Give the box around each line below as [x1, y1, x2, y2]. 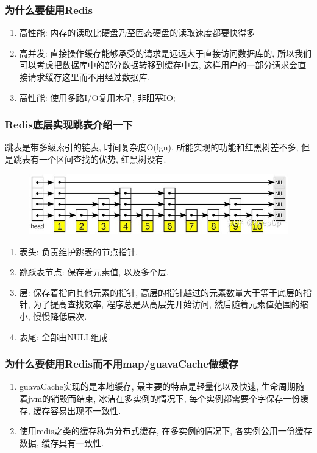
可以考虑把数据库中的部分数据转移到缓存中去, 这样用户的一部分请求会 [19, 58, 298, 71]
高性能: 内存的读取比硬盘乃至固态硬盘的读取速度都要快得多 [19, 26, 255, 39]
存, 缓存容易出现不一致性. [19, 404, 121, 416]
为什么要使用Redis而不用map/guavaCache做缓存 [5, 356, 238, 371]
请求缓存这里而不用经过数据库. [27, 71, 150, 83]
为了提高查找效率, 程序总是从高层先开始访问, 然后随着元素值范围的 [33, 298, 300, 311]
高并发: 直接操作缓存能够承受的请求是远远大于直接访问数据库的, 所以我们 [19, 46, 312, 59]
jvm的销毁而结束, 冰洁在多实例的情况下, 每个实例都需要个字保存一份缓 [27, 392, 309, 405]
